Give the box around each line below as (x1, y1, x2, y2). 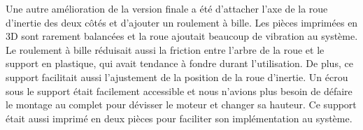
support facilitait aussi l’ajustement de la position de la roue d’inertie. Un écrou (6, 69, 348, 84)
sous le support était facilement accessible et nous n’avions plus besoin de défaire (6, 83, 353, 98)
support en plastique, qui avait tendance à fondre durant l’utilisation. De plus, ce (6, 56, 353, 71)
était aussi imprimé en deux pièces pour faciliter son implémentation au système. (6, 110, 353, 125)
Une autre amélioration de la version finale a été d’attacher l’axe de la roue (6, 1, 328, 15)
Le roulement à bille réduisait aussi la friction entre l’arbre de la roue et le (6, 42, 325, 57)
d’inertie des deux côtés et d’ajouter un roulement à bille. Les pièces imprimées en (6, 15, 358, 29)
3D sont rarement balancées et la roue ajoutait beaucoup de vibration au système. (6, 29, 358, 43)
